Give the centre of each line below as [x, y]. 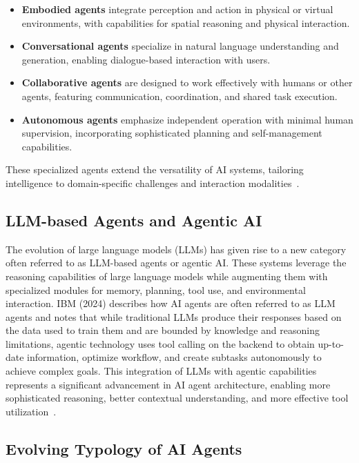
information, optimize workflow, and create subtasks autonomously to [174, 357]
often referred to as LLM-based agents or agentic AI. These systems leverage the [176, 263]
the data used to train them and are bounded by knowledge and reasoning [163, 330]
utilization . [31, 411]
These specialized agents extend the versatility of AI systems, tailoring [155, 169]
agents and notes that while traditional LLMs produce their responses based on [174, 316]
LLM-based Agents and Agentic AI [134, 220]
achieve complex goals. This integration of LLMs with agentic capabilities [161, 371]
